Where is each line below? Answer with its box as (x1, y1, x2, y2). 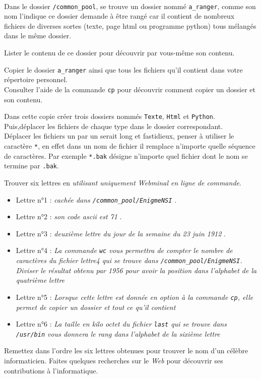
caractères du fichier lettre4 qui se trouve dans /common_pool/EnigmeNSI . (16, 255, 242, 266)
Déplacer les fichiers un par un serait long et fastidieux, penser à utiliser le (4, 131, 234, 141)
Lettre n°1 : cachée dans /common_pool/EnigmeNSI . (16, 194, 176, 205)
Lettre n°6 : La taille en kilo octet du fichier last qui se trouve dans (16, 319, 227, 329)
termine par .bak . (4, 160, 59, 171)
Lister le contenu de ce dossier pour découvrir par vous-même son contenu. (4, 47, 235, 58)
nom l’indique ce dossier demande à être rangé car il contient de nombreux (4, 11, 235, 21)
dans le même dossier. (4, 30, 72, 41)
